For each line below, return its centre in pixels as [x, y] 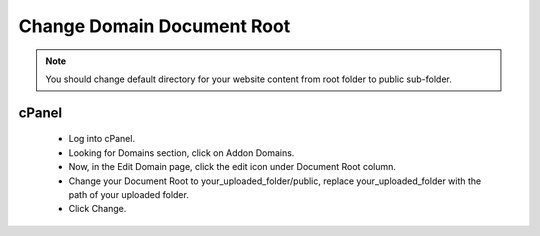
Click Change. [97, 209]
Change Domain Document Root [154, 26]
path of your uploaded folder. [128, 194]
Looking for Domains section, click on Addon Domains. [181, 152]
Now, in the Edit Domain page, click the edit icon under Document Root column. [232, 167]
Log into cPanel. [101, 139]
